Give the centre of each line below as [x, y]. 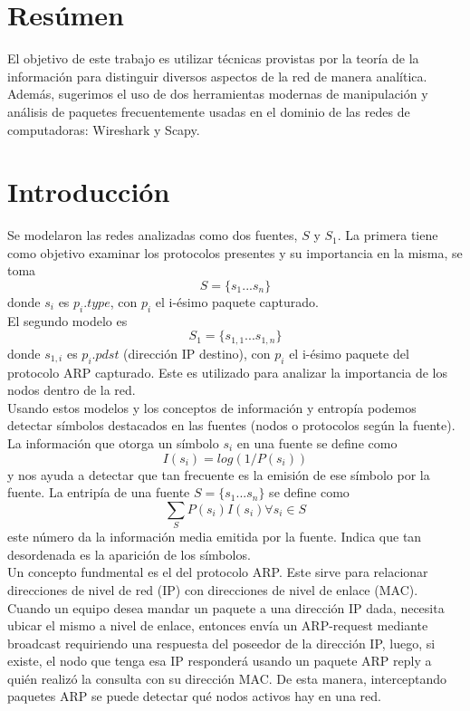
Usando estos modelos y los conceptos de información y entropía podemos [212, 407]
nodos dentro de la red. [72, 390]
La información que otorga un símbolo [113, 443]
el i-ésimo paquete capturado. [237, 302]
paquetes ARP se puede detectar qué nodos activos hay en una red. [194, 696]
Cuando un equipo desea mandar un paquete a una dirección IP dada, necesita [226, 607]
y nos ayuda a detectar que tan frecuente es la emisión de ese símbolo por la [219, 474]
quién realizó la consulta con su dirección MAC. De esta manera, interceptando [227, 678]
